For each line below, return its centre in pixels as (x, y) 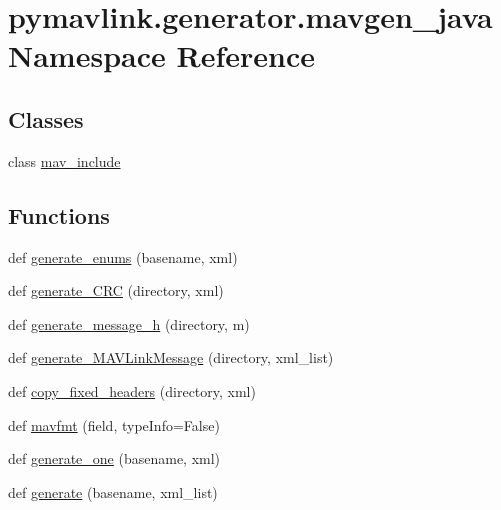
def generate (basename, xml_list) (113, 491)
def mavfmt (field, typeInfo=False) (114, 424)
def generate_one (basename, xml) (114, 458)
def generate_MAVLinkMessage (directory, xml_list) (171, 357)
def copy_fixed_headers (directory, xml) (132, 390)
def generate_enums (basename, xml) (123, 256)
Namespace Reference (161, 55)
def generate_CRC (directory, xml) (116, 290)
